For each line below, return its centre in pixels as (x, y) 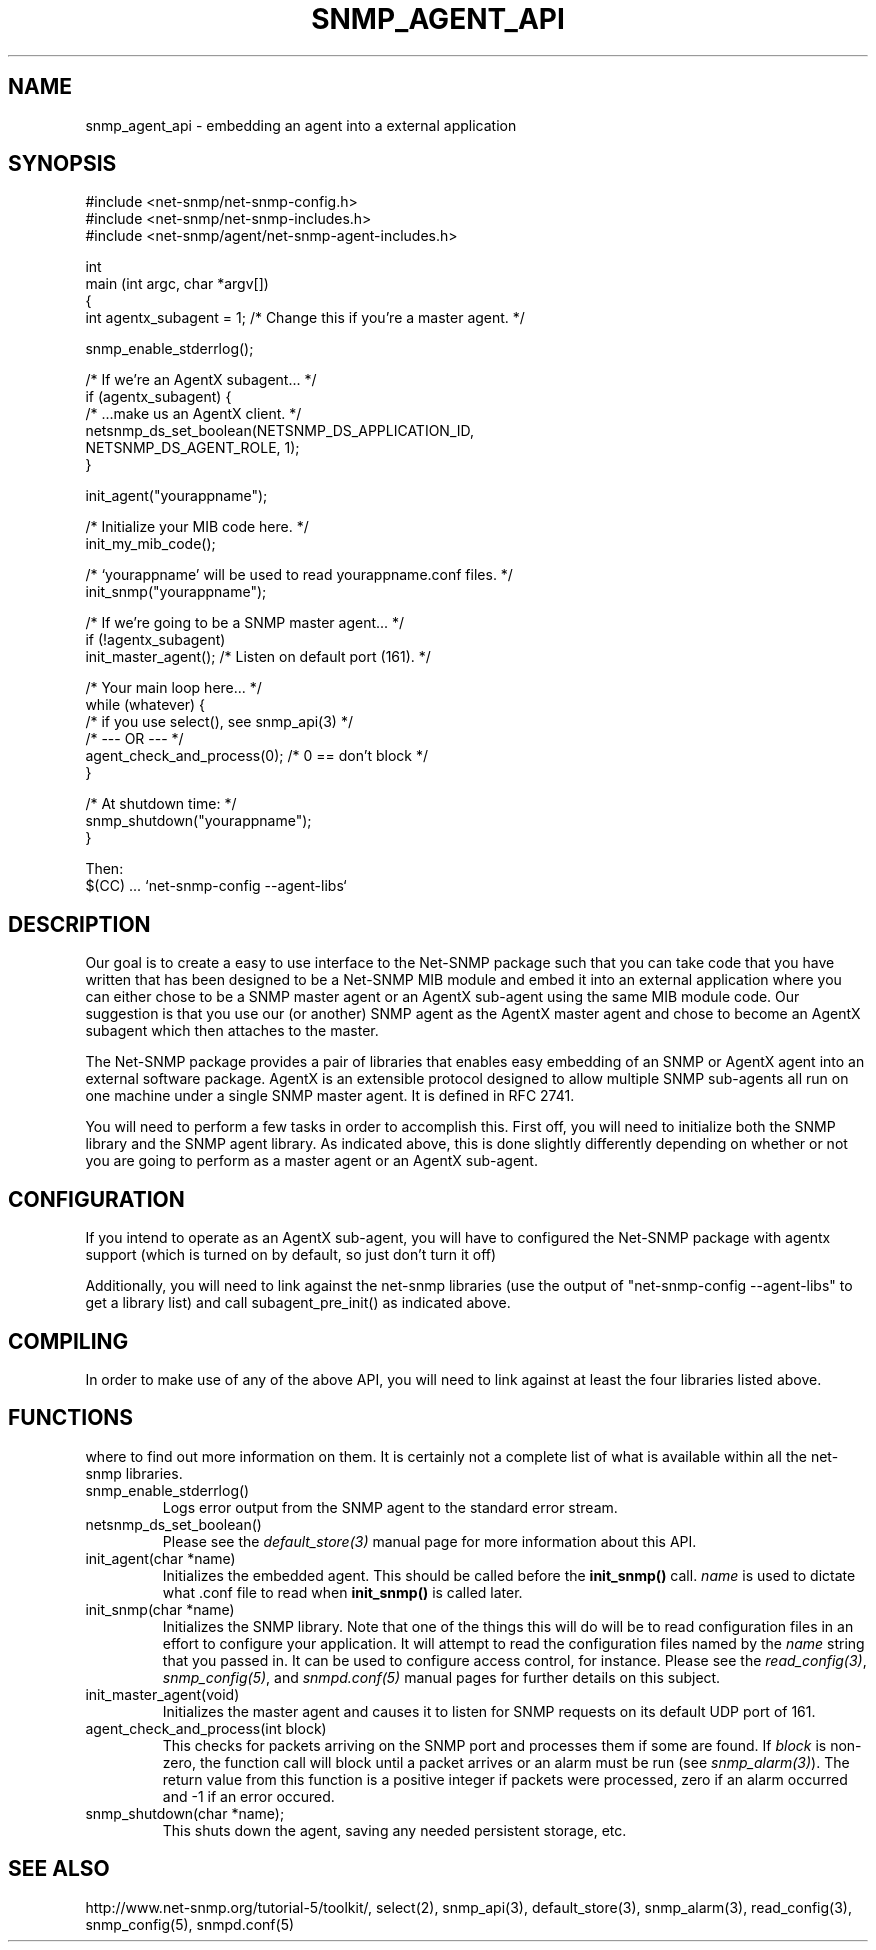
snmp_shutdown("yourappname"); (198, 821)
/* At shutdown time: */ (161, 804)
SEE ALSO (59, 1869)
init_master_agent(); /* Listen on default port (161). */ (258, 657)
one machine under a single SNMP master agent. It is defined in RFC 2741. (330, 1096)
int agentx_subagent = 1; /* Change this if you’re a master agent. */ (305, 318)
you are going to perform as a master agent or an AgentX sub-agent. (311, 1161)
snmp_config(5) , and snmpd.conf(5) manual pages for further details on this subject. (441, 1677)
